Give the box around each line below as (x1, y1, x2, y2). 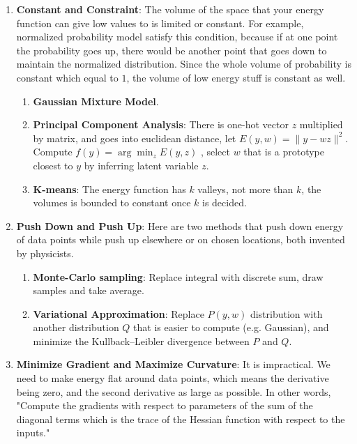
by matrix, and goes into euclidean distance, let (33, 130, 236, 145)
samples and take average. (33, 283, 144, 298)
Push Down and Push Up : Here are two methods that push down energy (16, 218, 344, 233)
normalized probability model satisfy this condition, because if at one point (16, 29, 338, 44)
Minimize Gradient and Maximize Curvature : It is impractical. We (16, 357, 331, 372)
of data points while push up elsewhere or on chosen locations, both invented (16, 232, 345, 247)
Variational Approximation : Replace (33, 306, 204, 321)
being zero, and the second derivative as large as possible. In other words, (16, 384, 331, 399)
